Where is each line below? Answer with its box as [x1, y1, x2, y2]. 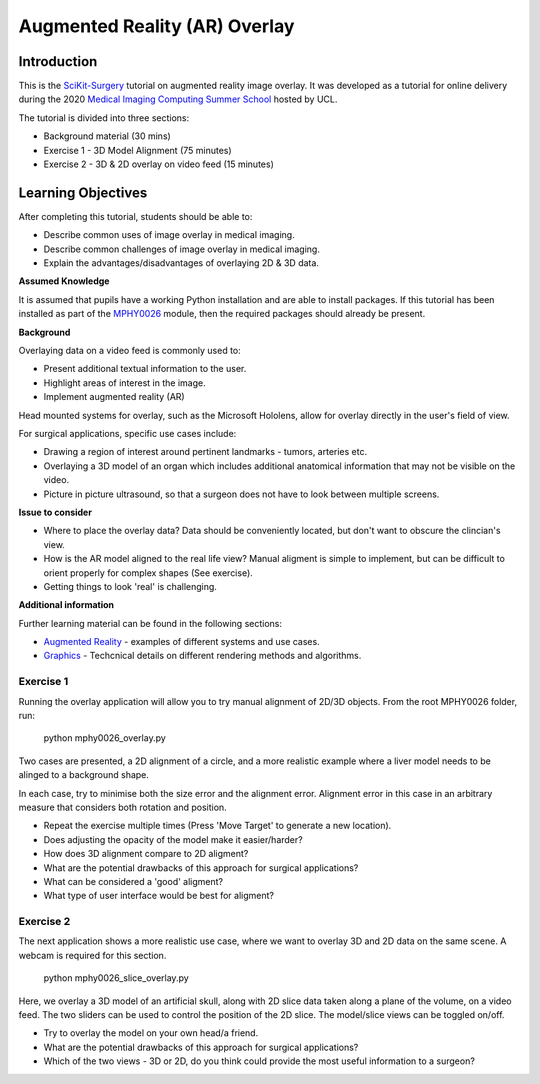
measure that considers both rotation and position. [18, 801, 227, 813]
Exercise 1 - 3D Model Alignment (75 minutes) [43, 144, 232, 156]
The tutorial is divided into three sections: [18, 111, 190, 124]
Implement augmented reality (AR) [43, 391, 185, 403]
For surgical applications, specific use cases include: [18, 428, 237, 439]
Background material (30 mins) [43, 130, 172, 142]
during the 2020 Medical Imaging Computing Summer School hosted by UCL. [18, 93, 338, 105]
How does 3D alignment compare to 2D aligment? [43, 848, 249, 860]
